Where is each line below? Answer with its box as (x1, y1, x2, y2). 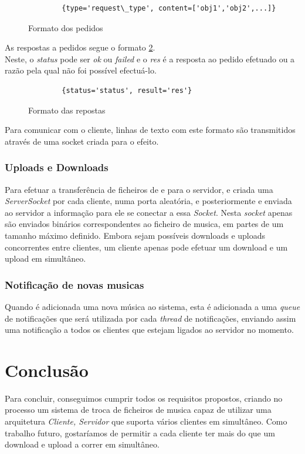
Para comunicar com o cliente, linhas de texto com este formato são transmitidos (5, 123, 296, 136)
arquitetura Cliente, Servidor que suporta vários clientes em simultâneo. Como (5, 415, 287, 428)
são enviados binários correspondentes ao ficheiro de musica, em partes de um (5, 218, 284, 230)
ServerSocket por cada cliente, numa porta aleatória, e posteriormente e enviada (5, 195, 292, 207)
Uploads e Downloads (5, 160, 109, 175)
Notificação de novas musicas (5, 277, 144, 292)
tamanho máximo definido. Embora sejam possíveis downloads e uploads (5, 229, 266, 241)
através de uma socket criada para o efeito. (5, 135, 159, 147)
